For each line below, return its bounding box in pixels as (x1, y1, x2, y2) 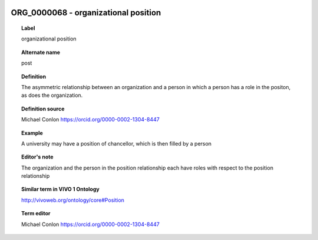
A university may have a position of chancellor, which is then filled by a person (21, 140, 212, 147)
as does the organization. (21, 92, 83, 99)
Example (21, 129, 44, 136)
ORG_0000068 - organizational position (11, 8, 161, 18)
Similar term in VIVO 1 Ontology (21, 185, 100, 193)
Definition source (21, 105, 65, 112)
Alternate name (21, 49, 61, 56)
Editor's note (21, 153, 54, 161)
